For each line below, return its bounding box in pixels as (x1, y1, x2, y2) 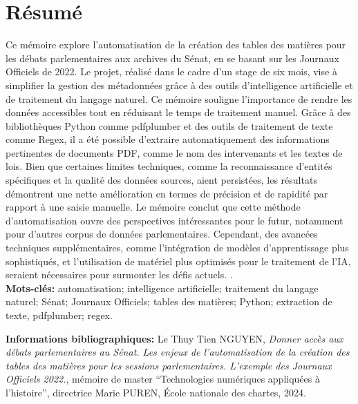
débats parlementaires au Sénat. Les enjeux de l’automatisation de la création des (6, 345, 350, 359)
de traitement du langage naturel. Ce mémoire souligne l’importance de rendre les (6, 91, 352, 106)
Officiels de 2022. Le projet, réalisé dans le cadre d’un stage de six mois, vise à (6, 64, 337, 79)
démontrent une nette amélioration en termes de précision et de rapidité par (6, 186, 328, 200)
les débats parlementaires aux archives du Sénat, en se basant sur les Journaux (6, 50, 339, 65)
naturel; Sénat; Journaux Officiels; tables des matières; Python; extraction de (6, 294, 332, 309)
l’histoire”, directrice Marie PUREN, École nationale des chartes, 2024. (6, 385, 306, 399)
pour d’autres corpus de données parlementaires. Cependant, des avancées (6, 227, 318, 241)
